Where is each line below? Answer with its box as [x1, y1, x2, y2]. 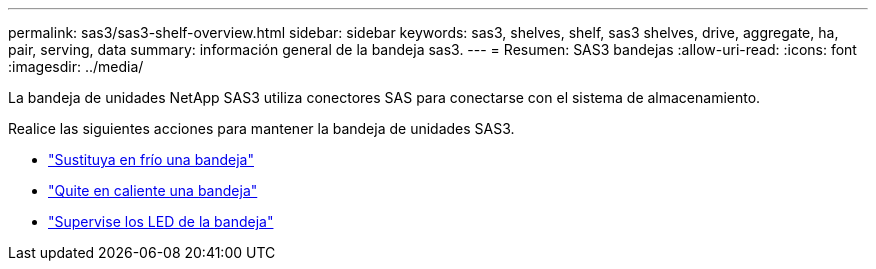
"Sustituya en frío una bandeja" [48, 151, 254, 168]
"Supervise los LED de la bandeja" [48, 213, 274, 230]
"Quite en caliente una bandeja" [48, 182, 258, 199]
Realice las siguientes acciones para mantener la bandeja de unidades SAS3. [8, 120, 515, 137]
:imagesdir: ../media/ [8, 58, 144, 75]
